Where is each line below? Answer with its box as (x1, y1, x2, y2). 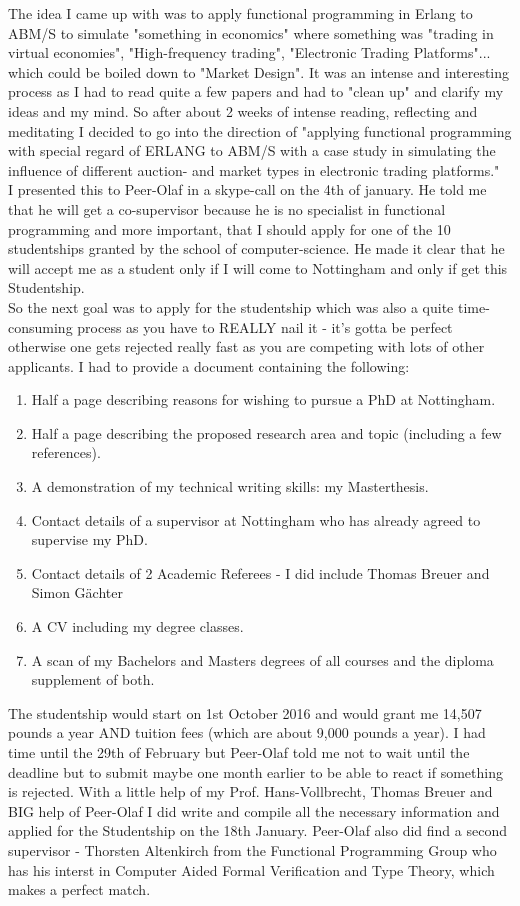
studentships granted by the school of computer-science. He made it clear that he (8, 238, 505, 259)
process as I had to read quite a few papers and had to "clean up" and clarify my (8, 81, 504, 102)
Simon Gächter (31, 582, 123, 603)
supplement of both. (31, 669, 155, 690)
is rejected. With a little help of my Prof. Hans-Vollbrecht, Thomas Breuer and (8, 781, 493, 802)
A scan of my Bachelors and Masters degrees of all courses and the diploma (31, 649, 494, 670)
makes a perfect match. (8, 879, 151, 900)
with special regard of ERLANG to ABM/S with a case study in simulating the (8, 140, 496, 161)
